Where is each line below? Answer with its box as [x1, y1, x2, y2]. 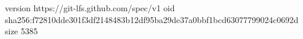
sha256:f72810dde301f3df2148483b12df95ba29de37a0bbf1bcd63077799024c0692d [5, 13, 299, 25]
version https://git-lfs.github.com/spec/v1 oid [5, 2, 175, 14]
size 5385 [5, 25, 38, 37]
